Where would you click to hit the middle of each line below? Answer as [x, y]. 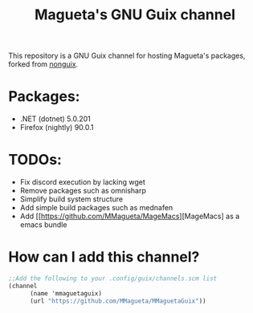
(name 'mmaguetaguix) [66, 293]
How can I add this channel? [104, 257]
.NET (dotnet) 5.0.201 [55, 119]
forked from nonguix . [43, 64]
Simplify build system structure [71, 199]
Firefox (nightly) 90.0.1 [57, 128]
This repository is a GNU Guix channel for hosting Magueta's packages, [127, 56]
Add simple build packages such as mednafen [96, 208]
